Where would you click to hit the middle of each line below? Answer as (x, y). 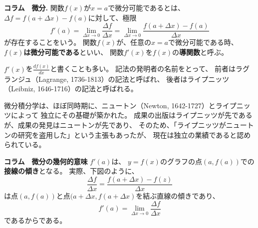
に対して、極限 (112, 17)
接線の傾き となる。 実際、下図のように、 (71, 171)
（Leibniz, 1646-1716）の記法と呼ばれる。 (71, 89)
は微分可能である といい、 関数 (74, 52)
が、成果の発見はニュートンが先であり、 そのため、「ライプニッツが (115, 124)
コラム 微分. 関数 (34, 7)
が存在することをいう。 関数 (50, 42)
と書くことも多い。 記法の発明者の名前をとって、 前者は (143, 69)
